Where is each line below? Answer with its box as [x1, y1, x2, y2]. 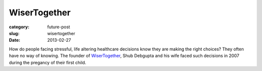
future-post [47, 24, 70, 30]
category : [9, 24, 30, 30]
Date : [9, 37, 20, 43]
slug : [9, 30, 19, 36]
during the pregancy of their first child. [9, 59, 86, 65]
